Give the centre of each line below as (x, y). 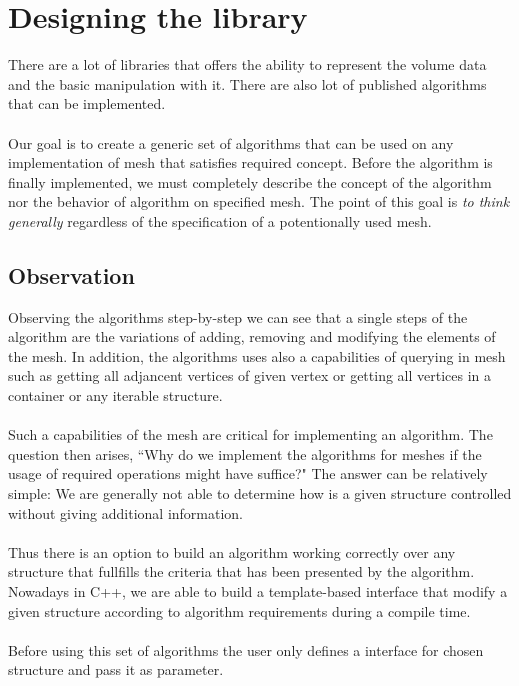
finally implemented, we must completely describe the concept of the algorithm (250, 181)
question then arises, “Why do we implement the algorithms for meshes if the (245, 453)
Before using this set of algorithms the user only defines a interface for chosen (246, 649)
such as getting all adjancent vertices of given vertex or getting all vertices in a (250, 375)
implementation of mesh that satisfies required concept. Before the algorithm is (250, 162)
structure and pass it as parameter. (116, 669)
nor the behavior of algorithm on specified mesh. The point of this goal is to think (259, 201)
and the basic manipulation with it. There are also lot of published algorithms (247, 83)
